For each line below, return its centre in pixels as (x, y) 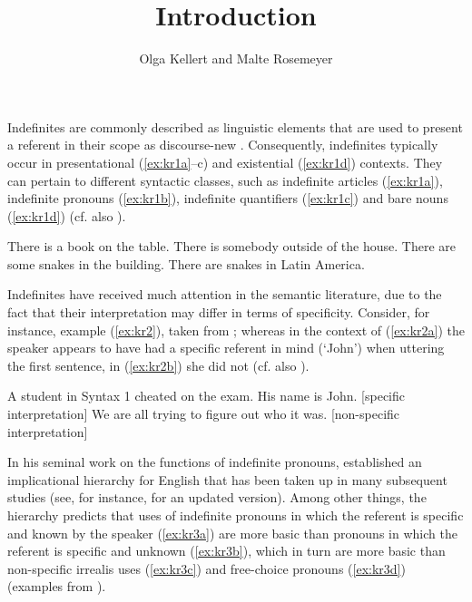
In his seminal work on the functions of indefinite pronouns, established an (215, 462)
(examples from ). (57, 586)
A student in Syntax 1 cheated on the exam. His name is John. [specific (206, 396)
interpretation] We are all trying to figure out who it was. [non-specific (204, 414)
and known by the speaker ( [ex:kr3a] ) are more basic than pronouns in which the (232, 533)
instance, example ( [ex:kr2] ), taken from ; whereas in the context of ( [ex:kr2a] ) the (236, 330)
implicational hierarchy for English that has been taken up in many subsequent (227, 479)
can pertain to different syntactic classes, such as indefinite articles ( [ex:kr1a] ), (225, 180)
